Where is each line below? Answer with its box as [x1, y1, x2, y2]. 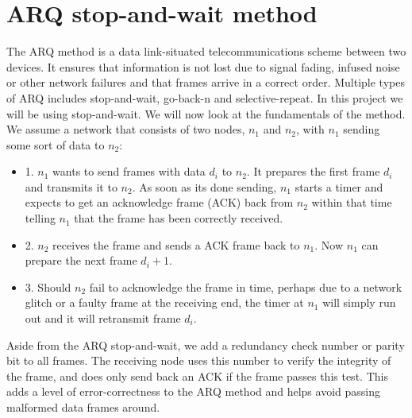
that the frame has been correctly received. [74, 210, 283, 226]
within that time [311, 194, 392, 211]
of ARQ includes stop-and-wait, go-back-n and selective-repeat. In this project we [6, 89, 403, 106]
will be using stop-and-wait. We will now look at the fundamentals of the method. [6, 105, 406, 122]
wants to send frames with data [52, 163, 206, 180]
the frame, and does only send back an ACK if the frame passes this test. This [6, 367, 388, 384]
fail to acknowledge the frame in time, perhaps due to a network [89, 278, 402, 295]
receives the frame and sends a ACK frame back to [52, 236, 300, 253]
